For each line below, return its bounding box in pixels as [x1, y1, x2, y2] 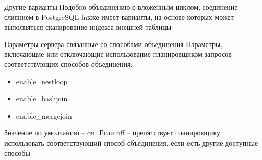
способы [4, 147, 30, 158]
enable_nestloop [16, 76, 68, 86]
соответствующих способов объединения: [4, 58, 133, 69]
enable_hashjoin [16, 93, 68, 104]
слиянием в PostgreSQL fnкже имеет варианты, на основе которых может [4, 11, 234, 22]
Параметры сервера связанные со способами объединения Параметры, [4, 38, 223, 49]
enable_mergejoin [16, 110, 72, 121]
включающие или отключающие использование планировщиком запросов [4, 49, 232, 59]
